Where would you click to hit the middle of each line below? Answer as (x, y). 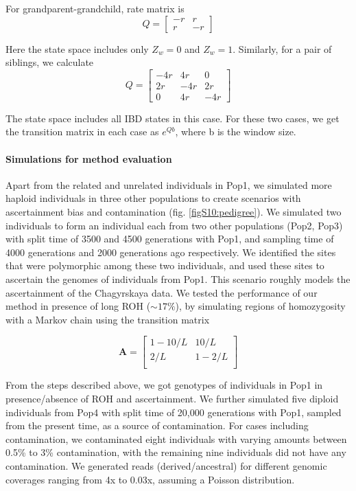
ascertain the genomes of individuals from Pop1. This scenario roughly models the (178, 279)
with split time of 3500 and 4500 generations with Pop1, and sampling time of (170, 239)
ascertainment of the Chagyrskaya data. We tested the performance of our (162, 292)
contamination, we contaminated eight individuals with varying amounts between (176, 438)
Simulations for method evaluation (89, 158)
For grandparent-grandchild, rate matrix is (95, 8)
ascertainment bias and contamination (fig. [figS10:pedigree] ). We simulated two (174, 212)
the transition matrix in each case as (82, 132)
